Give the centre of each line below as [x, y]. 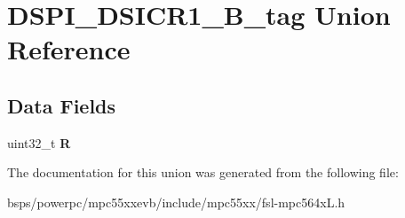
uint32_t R [39, 142]
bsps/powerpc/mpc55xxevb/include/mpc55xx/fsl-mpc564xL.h [176, 202]
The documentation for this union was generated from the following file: [203, 172]
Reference [69, 49]
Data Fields [62, 105]
